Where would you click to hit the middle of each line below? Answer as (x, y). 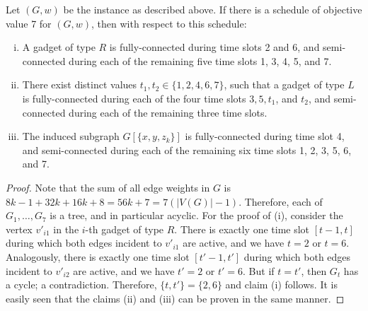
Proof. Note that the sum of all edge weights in (108, 187)
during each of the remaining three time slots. (168, 112)
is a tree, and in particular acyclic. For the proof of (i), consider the (196, 215)
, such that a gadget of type (284, 84)
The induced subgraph (71, 136)
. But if (259, 270)
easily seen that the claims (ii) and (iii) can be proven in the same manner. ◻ (175, 298)
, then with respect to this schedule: (169, 23)
